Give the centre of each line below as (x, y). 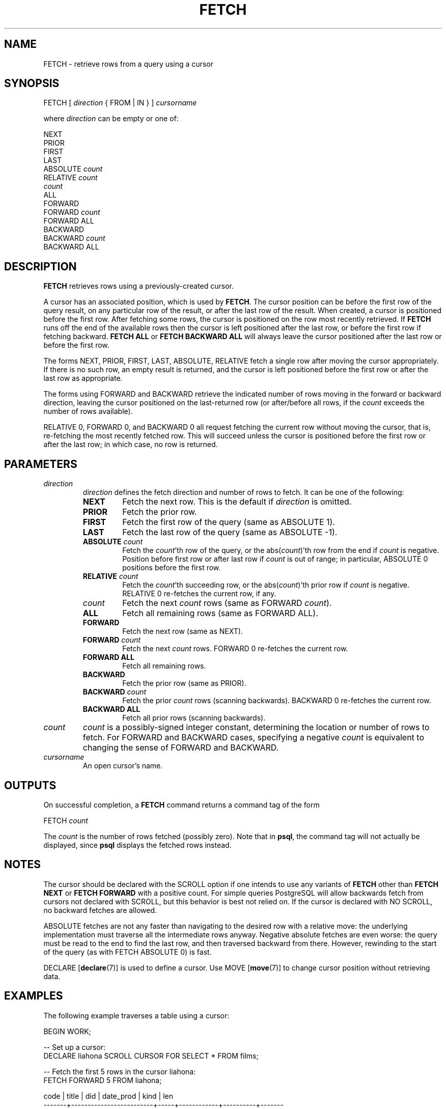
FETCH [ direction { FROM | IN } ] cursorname (120, 103)
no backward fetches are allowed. (100, 910)
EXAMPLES (34, 996)
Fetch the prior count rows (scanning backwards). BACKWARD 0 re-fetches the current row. (277, 701)
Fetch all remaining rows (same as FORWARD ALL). (220, 613)
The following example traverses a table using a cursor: (136, 1015)
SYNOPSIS (32, 84)
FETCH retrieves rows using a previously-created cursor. (139, 286)
